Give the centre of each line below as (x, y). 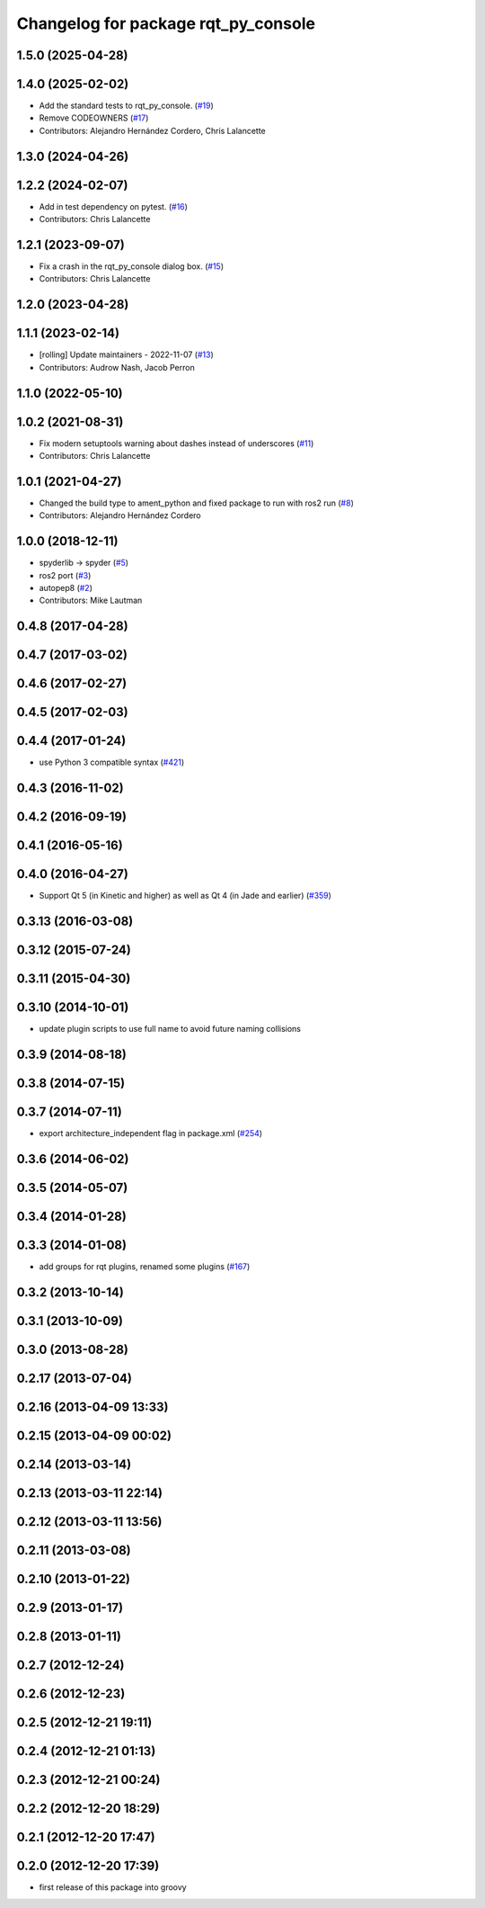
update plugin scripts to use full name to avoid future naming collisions (170, 1029)
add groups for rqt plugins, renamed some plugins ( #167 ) (145, 1267)
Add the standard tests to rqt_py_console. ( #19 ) (127, 106)
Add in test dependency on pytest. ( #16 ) (114, 206)
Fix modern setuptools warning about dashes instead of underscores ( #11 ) (176, 443)
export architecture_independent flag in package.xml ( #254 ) (151, 1133)
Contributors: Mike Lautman (91, 600)
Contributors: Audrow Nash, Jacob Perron (117, 367)
